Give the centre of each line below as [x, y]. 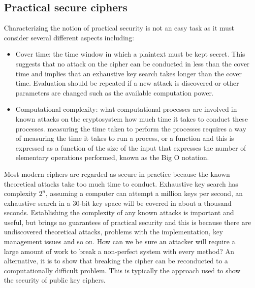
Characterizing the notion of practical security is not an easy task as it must [119, 28]
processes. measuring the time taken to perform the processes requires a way [131, 128]
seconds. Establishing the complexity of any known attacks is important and [119, 212]
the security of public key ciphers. [55, 280]
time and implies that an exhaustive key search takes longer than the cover [129, 73]
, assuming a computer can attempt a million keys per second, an [144, 193]
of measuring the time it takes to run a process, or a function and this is [125, 138]
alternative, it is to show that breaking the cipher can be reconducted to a [116, 261]
